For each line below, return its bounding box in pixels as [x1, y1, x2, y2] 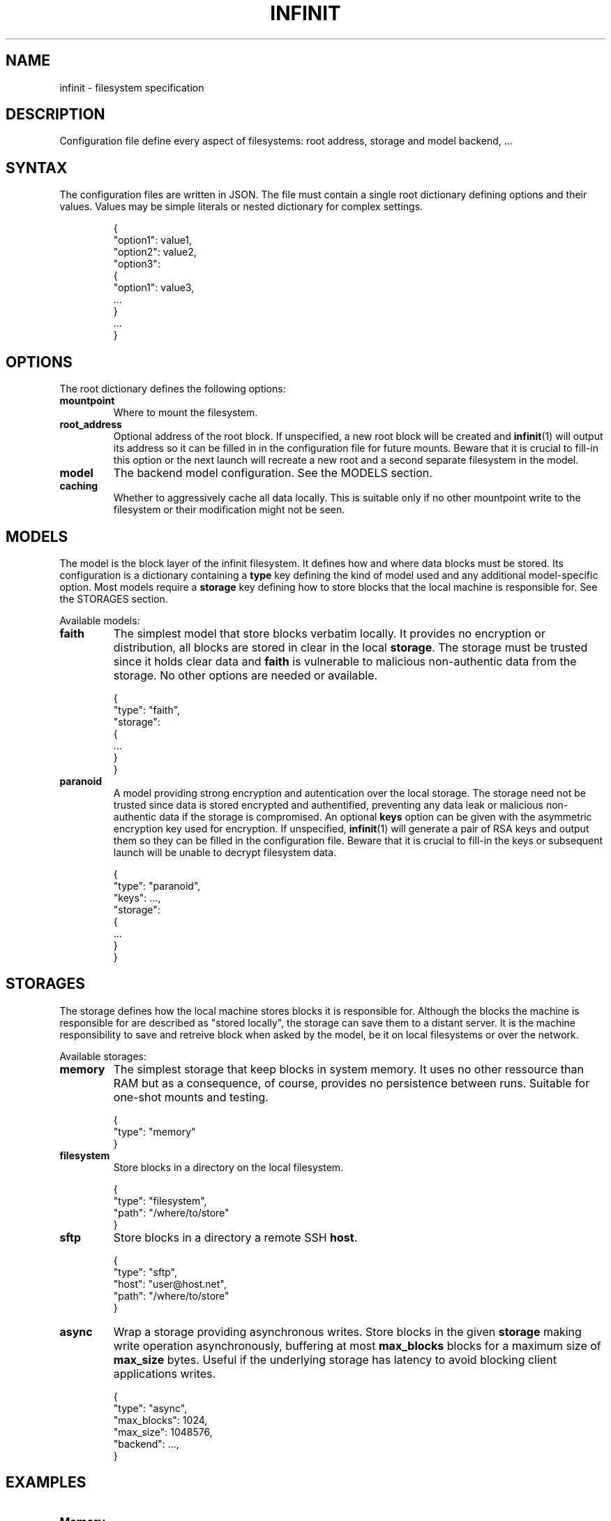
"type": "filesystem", [113, 1194, 207, 1207]
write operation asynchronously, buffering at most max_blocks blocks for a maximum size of [113, 1338, 601, 1353]
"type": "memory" [113, 1125, 196, 1138]
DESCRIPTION [6, 105, 105, 124]
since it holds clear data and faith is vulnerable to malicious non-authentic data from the [113, 654, 577, 668]
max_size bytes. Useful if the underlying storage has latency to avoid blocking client [113, 1352, 557, 1367]
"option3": [113, 258, 160, 270]
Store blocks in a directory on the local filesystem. [113, 1161, 344, 1173]
